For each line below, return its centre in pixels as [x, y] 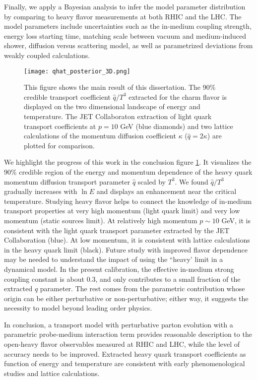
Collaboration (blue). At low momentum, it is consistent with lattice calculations [127, 240]
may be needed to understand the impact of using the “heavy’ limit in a [114, 259]
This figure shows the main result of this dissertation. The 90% [120, 87]
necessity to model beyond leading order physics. [78, 308]
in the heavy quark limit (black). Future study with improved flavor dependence [126, 249]
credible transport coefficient [67, 96]
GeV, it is [236, 220]
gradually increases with [41, 191]
